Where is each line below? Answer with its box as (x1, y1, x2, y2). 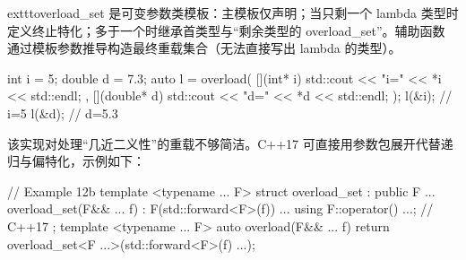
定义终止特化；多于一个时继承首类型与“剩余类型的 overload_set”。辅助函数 (7, 21, 445, 39)
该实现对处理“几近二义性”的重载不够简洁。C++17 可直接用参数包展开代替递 (7, 134, 453, 152)
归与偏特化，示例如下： (7, 152, 145, 170)
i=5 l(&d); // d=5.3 (7, 103, 118, 122)
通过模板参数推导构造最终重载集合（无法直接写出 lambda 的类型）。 (7, 39, 401, 57)
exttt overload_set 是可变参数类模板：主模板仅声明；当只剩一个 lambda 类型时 (7, 4, 459, 22)
